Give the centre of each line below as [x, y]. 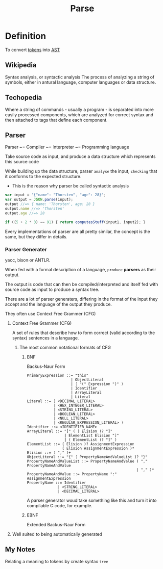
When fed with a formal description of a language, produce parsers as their [81, 269]
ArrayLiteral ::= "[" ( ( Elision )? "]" [70, 431]
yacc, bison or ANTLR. [28, 260]
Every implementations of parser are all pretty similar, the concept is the [78, 232]
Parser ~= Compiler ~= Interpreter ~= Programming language [67, 147]
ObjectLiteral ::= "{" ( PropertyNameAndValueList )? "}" [87, 457]
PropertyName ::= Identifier [57, 483]
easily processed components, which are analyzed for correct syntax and [79, 115]
